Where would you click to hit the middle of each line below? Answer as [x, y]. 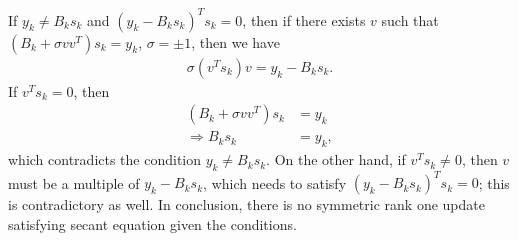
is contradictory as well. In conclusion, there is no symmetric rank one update [246, 204]
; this [494, 182]
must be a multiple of [74, 182]
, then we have [235, 41]
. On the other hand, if [336, 159]
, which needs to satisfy [275, 182]
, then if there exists [304, 19]
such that [410, 19]
